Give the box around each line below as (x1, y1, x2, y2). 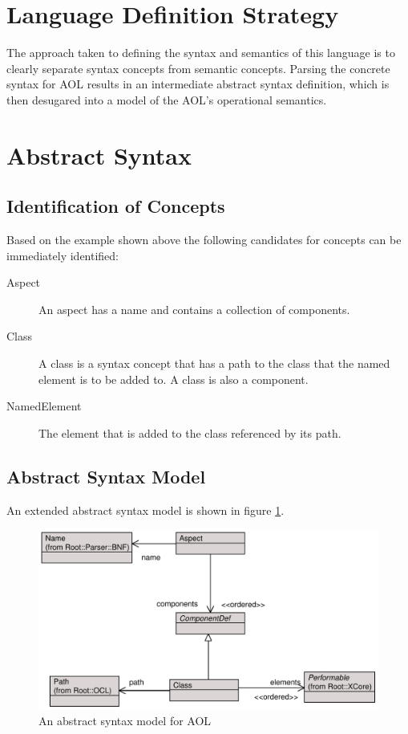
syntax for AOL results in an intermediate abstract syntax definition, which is (6, 75, 390, 92)
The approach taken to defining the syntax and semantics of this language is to (6, 44, 395, 61)
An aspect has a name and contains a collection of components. (38, 300, 350, 317)
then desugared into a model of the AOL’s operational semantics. (6, 91, 327, 108)
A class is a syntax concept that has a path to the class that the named (38, 355, 390, 372)
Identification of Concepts (6, 194, 225, 218)
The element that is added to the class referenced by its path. (38, 424, 341, 441)
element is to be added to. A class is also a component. (38, 370, 309, 387)
